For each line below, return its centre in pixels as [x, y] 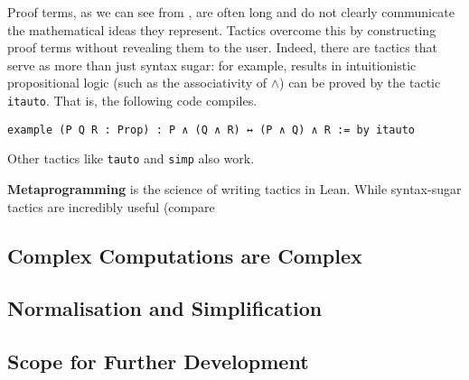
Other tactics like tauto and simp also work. [131, 158]
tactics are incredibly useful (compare [111, 206]
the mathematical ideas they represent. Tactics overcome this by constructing [222, 29]
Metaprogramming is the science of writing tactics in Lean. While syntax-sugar [234, 188]
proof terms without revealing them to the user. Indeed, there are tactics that [223, 47]
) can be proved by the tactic [360, 83]
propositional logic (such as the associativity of [137, 83]
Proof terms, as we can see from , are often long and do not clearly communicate [231, 12]
